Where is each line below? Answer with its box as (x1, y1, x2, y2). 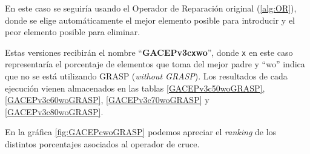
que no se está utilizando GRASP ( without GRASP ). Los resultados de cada (5, 70, 288, 82)
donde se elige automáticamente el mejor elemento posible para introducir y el (5, 13, 295, 26)
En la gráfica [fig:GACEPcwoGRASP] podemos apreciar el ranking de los (5, 126, 277, 138)
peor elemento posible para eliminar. (5, 25, 140, 38)
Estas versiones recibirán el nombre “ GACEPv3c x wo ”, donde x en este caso (5, 45, 293, 58)
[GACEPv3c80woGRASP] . (5, 105, 104, 118)
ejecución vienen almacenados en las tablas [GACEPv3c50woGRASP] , (5, 81, 265, 94)
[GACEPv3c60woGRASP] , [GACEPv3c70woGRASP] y (5, 93, 209, 106)
